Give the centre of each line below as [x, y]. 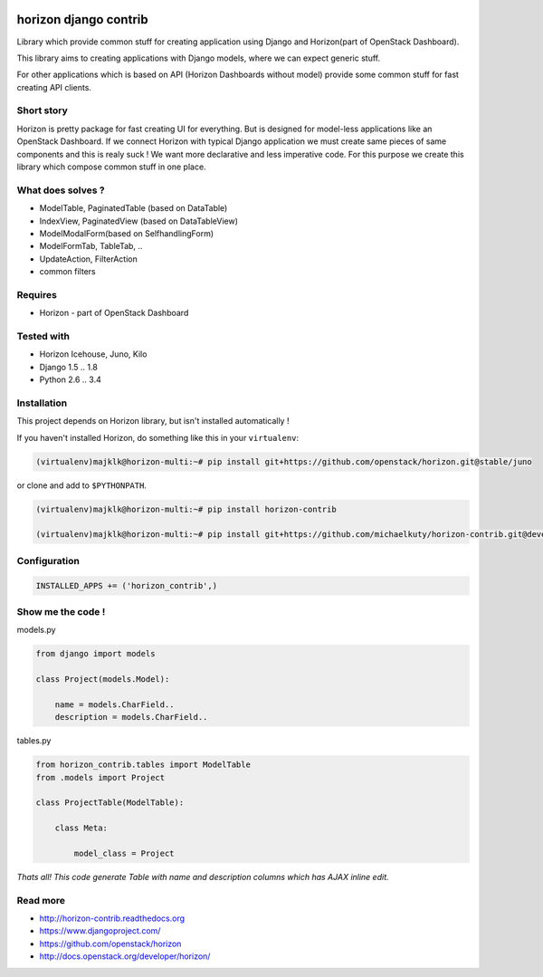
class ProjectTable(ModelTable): [110, 803]
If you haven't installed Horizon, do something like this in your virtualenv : [157, 437]
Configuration [48, 560]
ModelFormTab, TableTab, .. [91, 246]
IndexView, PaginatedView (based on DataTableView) [139, 221]
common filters [67, 272]
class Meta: [81, 828]
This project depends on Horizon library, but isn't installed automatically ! [153, 421]
